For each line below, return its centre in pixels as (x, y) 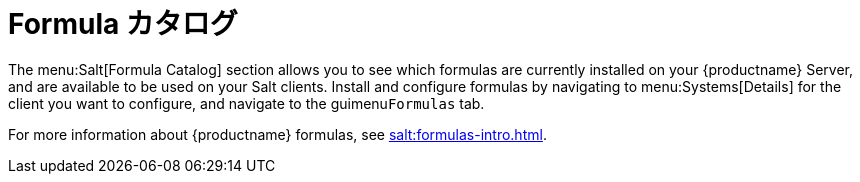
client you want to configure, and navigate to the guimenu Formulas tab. (246, 103)
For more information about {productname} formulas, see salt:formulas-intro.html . (277, 134)
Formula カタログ (123, 24)
